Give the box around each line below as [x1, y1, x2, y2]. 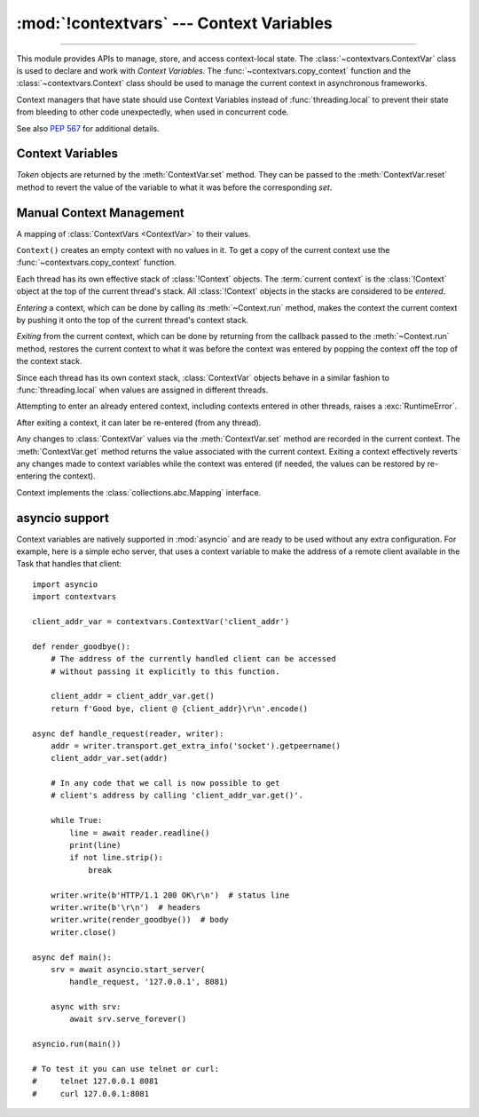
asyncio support [16, 511, 110, 526]
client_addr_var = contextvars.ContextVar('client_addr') [32, 616, 290, 626]
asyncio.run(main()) [32, 1039, 122, 1050]
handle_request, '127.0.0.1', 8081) [69, 977, 230, 987]
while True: [50, 815, 103, 826]
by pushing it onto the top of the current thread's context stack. [16, 315, 248, 326]
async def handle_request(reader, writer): [32, 728, 224, 739]
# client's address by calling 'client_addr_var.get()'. [50, 790, 303, 801]
